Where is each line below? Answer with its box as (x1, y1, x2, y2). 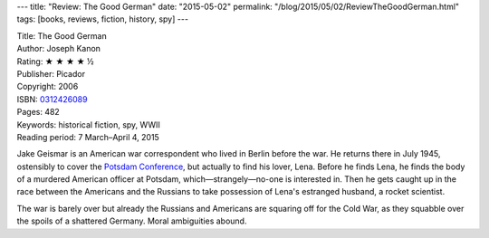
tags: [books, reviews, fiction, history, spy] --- (16, 14, 189, 24)
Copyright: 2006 (16, 81, 79, 92)
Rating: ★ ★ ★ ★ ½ (16, 55, 94, 67)
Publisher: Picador (16, 68, 86, 79)
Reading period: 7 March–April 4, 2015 (16, 131, 160, 142)
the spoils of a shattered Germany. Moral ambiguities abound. (16, 215, 247, 226)
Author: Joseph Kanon (16, 43, 101, 54)
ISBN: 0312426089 (16, 93, 88, 104)
